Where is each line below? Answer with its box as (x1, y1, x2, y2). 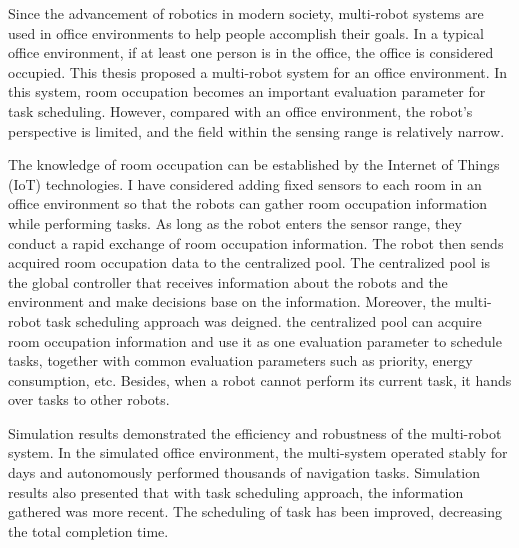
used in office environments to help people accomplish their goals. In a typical (8, 22, 484, 43)
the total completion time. (8, 520, 169, 541)
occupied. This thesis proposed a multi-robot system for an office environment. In (8, 61, 508, 82)
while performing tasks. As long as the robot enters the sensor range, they (8, 212, 462, 233)
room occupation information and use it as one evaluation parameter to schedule (8, 330, 502, 351)
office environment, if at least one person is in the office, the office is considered (8, 42, 494, 63)
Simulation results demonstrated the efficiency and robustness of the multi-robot (8, 422, 502, 443)
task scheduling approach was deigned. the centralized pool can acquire (45, 310, 482, 331)
